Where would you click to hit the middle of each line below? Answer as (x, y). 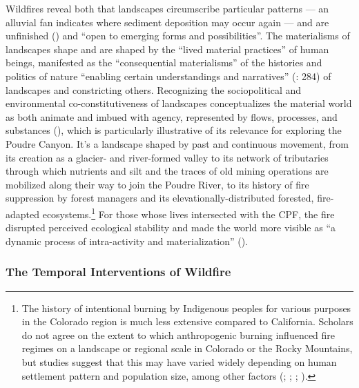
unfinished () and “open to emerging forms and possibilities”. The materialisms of (178, 36)
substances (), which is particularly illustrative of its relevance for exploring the (174, 130)
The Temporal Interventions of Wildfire (118, 272)
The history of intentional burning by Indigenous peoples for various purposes (186, 308)
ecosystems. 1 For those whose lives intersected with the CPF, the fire (188, 213)
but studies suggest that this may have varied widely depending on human (179, 361)
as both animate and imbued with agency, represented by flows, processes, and (172, 116)
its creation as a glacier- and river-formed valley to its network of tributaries (167, 157)
